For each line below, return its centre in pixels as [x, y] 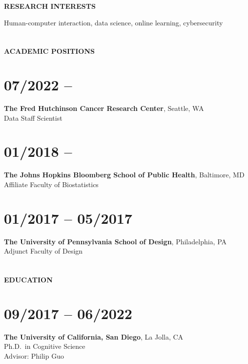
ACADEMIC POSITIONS [49, 51]
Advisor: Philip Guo [34, 356]
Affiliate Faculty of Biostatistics [51, 184]
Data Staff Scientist [33, 118]
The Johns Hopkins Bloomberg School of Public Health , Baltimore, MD [124, 175]
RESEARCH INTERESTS [50, 6]
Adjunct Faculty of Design [43, 251]
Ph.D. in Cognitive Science [45, 346]
